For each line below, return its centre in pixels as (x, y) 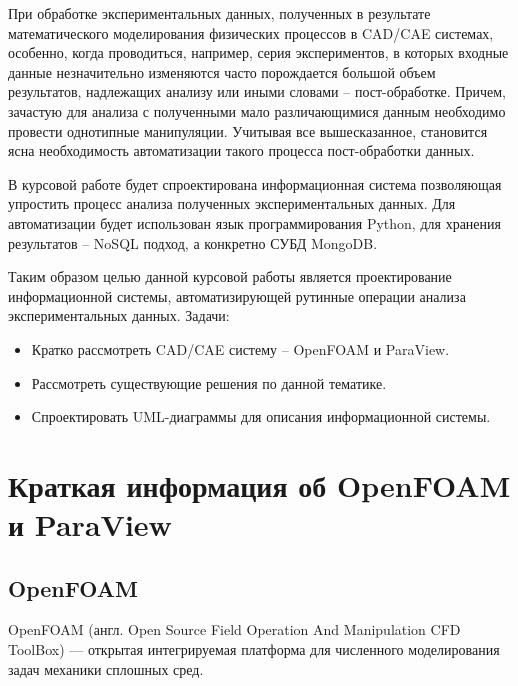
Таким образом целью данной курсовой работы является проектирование (230, 276)
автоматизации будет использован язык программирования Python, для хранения (254, 222)
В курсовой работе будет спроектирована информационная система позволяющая (255, 183)
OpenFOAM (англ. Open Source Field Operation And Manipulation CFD (234, 629)
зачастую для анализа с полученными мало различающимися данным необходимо (257, 110)
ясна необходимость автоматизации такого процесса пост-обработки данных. (241, 150)
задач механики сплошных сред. (106, 668)
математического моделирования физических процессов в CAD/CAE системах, (251, 32)
